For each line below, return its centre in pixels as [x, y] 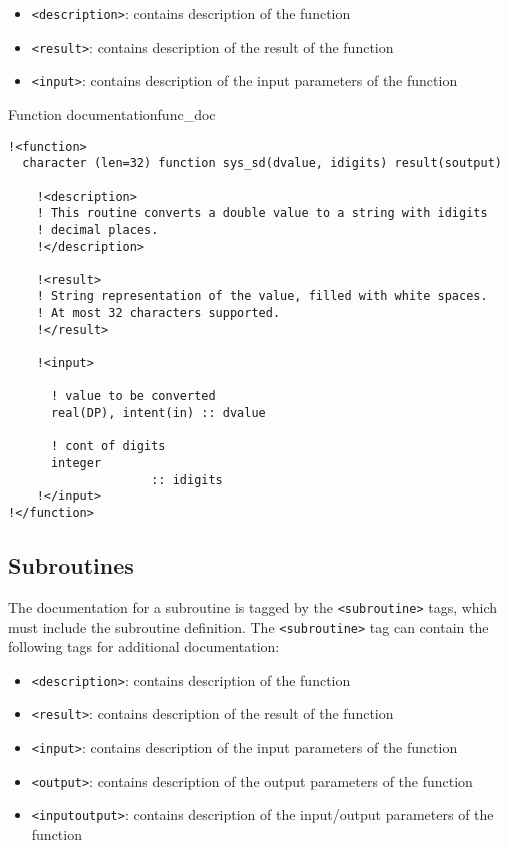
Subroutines [71, 565]
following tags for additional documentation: [144, 646]
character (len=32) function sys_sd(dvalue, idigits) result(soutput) [262, 163]
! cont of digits [108, 446]
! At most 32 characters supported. [158, 313]
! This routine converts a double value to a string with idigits [262, 213]
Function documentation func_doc [112, 113]
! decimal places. [97, 229]
